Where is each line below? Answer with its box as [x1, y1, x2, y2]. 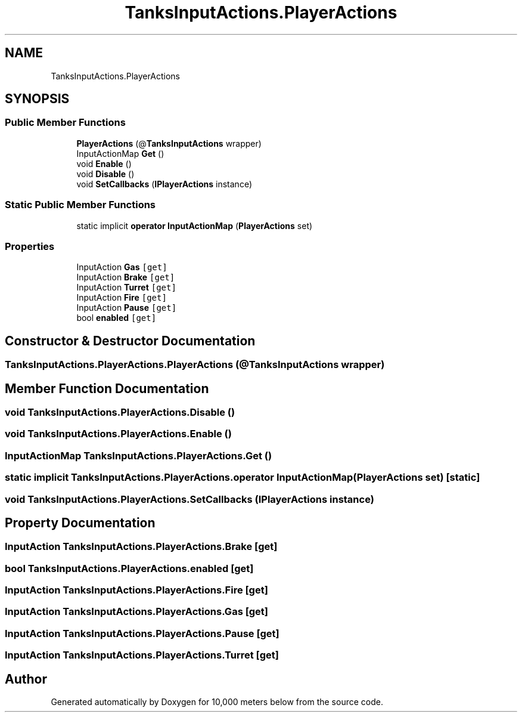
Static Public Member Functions [5, 199, 156, 211]
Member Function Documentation [5, 381, 209, 396]
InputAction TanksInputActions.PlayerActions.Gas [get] [5, 605, 269, 618]
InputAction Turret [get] [76, 282, 176, 293]
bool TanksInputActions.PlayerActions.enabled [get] [5, 562, 254, 574]
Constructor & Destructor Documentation [5, 333, 256, 348]
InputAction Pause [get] [76, 302, 177, 313]
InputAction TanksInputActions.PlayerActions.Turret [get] [5, 649, 279, 662]
